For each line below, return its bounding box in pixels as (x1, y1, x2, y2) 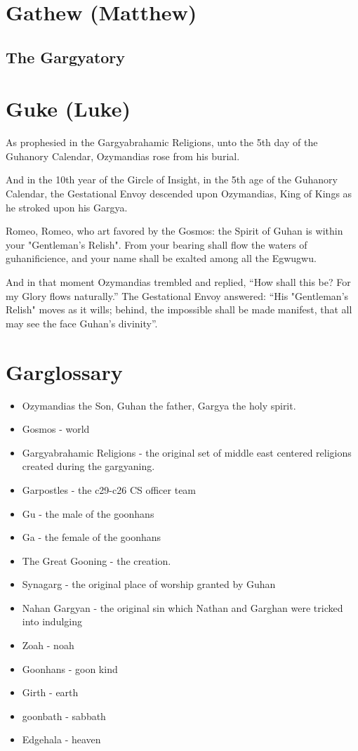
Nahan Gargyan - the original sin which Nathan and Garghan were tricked (22, 600, 343, 615)
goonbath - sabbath (22, 708, 106, 723)
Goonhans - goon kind (22, 661, 118, 676)
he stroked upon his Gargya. (6, 200, 128, 214)
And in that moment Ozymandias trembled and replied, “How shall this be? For (6, 275, 351, 289)
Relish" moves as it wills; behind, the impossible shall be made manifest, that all (6, 302, 352, 317)
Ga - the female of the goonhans (22, 530, 161, 544)
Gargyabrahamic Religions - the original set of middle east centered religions (22, 445, 352, 459)
